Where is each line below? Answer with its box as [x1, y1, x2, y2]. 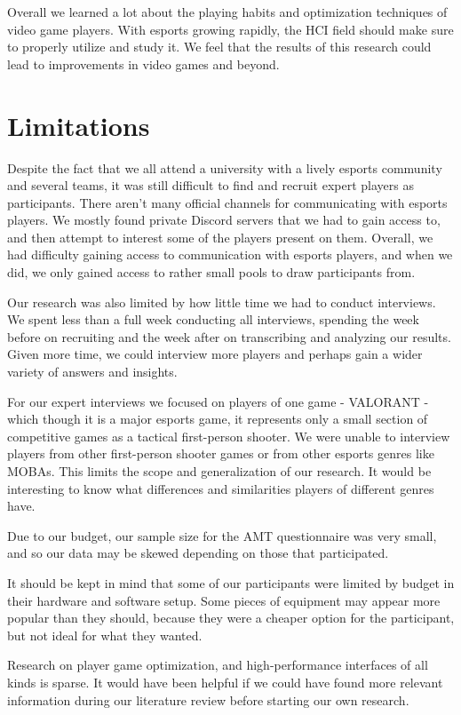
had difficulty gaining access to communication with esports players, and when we [7, 245, 453, 264]
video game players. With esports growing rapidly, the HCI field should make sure [7, 20, 454, 38]
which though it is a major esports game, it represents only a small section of [7, 409, 428, 428]
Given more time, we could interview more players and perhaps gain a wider [7, 345, 423, 363]
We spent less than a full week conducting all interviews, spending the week [7, 310, 419, 329]
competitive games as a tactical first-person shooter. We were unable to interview [7, 426, 450, 445]
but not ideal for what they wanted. [7, 625, 203, 644]
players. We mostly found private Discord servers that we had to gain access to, [7, 211, 441, 229]
